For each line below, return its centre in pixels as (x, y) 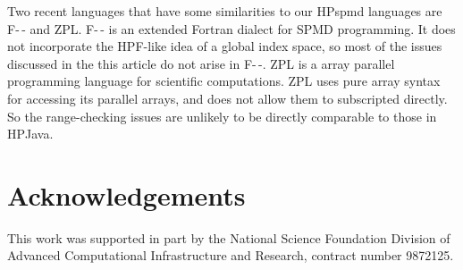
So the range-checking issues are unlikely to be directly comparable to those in (222, 116)
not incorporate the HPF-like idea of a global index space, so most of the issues (225, 46)
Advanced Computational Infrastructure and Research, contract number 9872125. (231, 255)
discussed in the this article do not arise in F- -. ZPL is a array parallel (201, 63)
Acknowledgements (126, 194)
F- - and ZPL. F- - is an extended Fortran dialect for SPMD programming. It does (231, 28)
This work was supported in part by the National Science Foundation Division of (229, 237)
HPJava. (30, 134)
